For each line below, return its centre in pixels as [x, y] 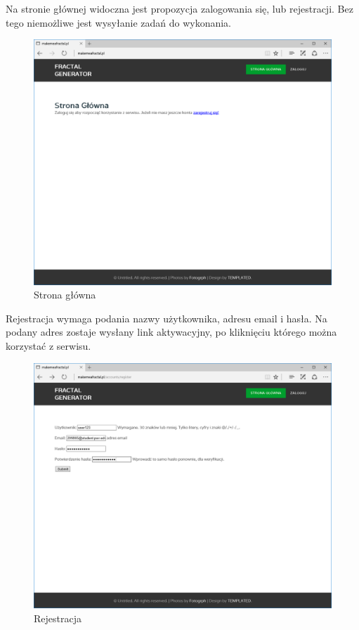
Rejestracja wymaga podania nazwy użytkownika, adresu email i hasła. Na [167, 318]
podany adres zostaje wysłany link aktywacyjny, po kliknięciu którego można [171, 332]
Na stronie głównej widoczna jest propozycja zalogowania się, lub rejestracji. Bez [179, 8]
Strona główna [65, 295]
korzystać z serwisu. [48, 346]
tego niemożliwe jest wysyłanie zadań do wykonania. [119, 22]
